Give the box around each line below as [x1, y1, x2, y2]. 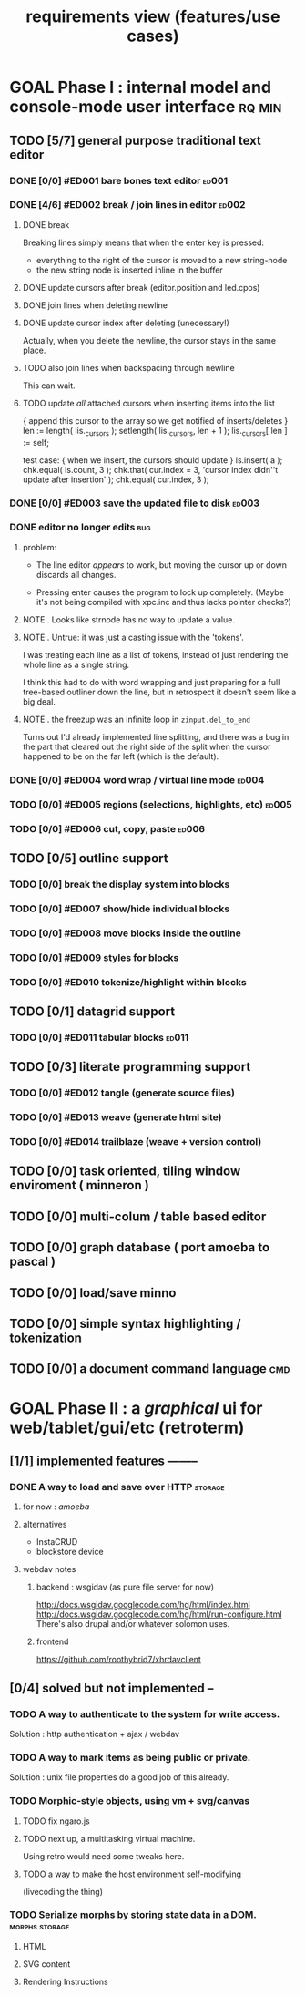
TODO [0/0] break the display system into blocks [9, 878, 230, 890]
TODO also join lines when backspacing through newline [22, 362, 235, 373]
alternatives [22, 1519, 67, 1530]
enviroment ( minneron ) [9, 1178, 150, 1193]
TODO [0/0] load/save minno [9, 1285, 177, 1301]
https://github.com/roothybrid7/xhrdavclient [36, 1654, 202, 1665]
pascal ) [9, 1254, 56, 1270]
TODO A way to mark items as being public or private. [9, 1751, 251, 1764]
